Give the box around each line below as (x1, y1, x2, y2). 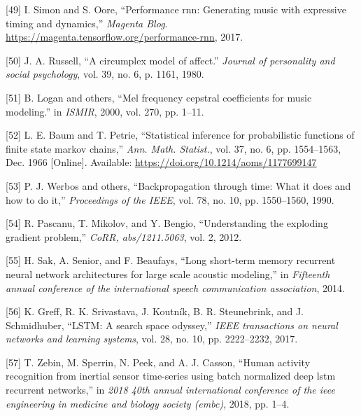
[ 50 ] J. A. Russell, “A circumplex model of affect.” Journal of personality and (6, 53, 335, 67)
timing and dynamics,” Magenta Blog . (6, 15, 168, 30)
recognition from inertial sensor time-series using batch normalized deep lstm (6, 368, 336, 383)
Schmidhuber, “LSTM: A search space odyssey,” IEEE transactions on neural (6, 317, 338, 332)
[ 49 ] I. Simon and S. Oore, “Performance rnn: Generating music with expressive (6, 2, 346, 16)
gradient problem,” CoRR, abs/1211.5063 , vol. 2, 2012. (6, 229, 242, 244)
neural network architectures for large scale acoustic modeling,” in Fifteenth (6, 266, 330, 281)
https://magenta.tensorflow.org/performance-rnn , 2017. (6, 29, 243, 44)
